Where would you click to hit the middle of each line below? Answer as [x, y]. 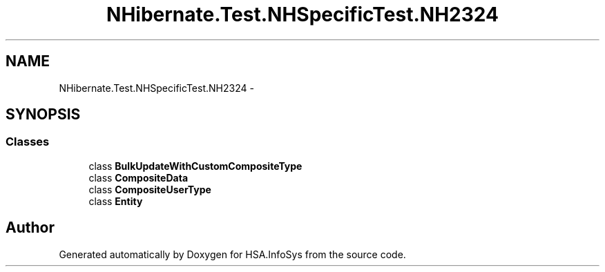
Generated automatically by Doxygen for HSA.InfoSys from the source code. [232, 254]
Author [30, 228]
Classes [28, 142]
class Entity [116, 201]
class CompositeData [138, 177]
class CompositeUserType [150, 189]
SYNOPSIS [43, 115]
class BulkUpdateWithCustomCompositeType [195, 166]
